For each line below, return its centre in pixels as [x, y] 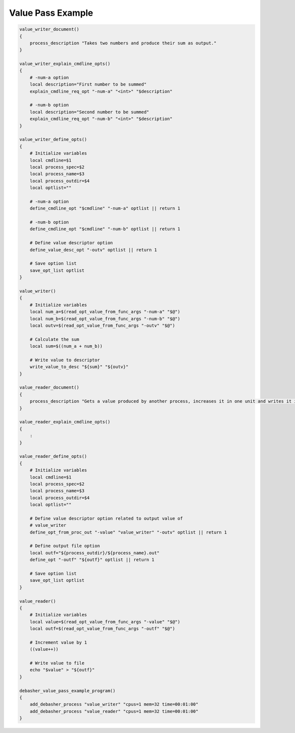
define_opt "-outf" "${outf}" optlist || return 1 [92, 560]
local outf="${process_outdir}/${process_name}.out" [95, 553]
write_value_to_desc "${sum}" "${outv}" [79, 367]
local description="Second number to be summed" [89, 112]
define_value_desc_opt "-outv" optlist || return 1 [93, 250]
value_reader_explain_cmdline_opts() [65, 422]
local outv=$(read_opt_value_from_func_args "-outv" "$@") [103, 325]
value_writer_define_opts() [53, 140]
